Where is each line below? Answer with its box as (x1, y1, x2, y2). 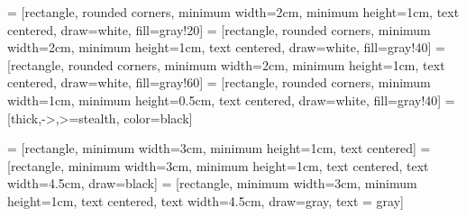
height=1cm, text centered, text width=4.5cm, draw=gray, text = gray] (7, 191, 404, 210)
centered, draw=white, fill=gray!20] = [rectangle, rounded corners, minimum (7, 20, 431, 39)
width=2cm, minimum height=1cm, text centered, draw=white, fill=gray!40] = (7, 38, 445, 57)
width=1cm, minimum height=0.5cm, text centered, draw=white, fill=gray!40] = (7, 90, 455, 109)
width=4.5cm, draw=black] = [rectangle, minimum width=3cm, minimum (7, 174, 417, 193)
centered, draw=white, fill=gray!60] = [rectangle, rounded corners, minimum (7, 73, 431, 92)
